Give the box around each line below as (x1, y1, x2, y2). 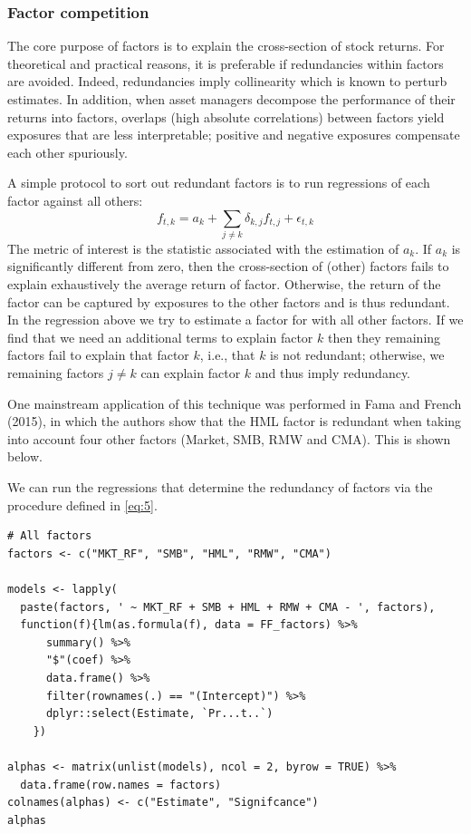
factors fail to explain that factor (7, 345, 189, 364)
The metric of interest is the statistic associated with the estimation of (7, 238, 399, 257)
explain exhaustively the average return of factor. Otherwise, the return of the (7, 275, 441, 294)
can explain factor (140, 364, 241, 383)
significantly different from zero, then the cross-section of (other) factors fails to (7, 257, 449, 276)
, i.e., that (199, 345, 255, 364)
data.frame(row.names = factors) (20, 778, 222, 791)
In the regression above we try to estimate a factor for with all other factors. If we (7, 310, 464, 329)
